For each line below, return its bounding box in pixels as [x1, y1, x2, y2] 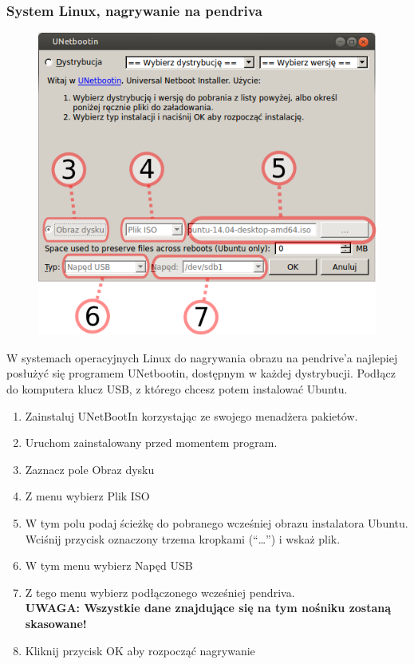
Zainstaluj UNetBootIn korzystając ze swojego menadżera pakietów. [25, 407, 358, 424]
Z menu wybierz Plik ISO [25, 488, 150, 504]
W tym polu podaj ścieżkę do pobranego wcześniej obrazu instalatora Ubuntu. [25, 514, 408, 531]
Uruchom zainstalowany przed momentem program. [25, 434, 278, 451]
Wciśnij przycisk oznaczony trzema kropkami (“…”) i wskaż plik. [25, 530, 341, 547]
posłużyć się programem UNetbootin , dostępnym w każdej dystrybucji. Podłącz [6, 365, 396, 381]
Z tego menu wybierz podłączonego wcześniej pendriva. [25, 583, 295, 600]
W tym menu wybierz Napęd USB [25, 557, 193, 574]
